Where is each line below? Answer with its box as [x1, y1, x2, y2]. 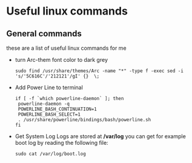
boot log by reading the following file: [15, 139, 108, 146]
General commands [6, 28, 82, 39]
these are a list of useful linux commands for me [6, 44, 127, 52]
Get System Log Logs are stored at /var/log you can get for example [15, 133, 186, 140]
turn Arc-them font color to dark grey [15, 56, 108, 63]
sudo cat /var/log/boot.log [15, 151, 86, 157]
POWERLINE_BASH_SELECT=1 [18, 111, 81, 118]
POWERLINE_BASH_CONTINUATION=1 [18, 106, 97, 112]
